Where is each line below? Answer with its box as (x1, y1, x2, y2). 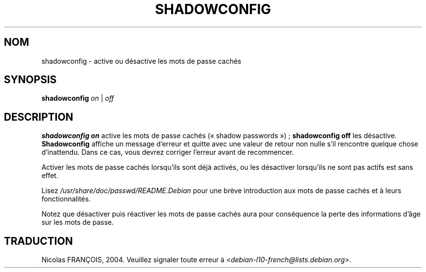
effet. (41, 171, 58, 180)
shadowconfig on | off (41, 94, 114, 103)
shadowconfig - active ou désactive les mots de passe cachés (41, 56, 242, 65)
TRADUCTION (4, 235, 73, 247)
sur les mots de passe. (41, 218, 114, 227)
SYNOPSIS (4, 73, 57, 86)
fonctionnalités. (41, 195, 91, 203)
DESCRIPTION (4, 110, 73, 123)
